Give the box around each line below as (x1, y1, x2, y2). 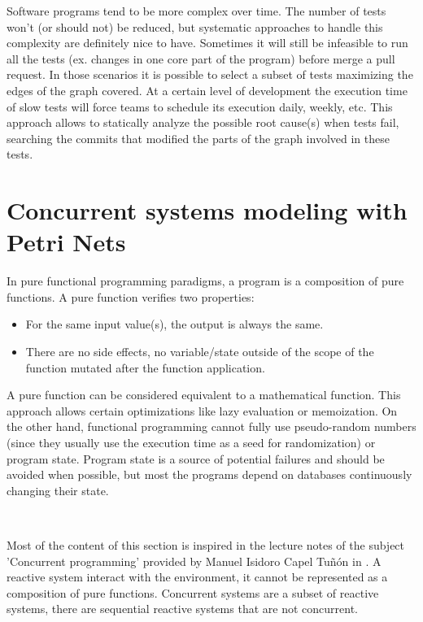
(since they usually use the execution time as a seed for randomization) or (7, 434, 376, 450)
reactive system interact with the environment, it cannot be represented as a (7, 568, 388, 585)
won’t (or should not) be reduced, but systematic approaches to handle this (7, 18, 383, 35)
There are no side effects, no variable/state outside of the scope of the (25, 343, 374, 360)
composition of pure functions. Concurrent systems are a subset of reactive (7, 584, 379, 601)
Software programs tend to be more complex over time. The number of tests (7, 2, 386, 19)
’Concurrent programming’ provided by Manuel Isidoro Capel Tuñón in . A (7, 552, 382, 569)
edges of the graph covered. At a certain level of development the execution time (7, 81, 408, 98)
